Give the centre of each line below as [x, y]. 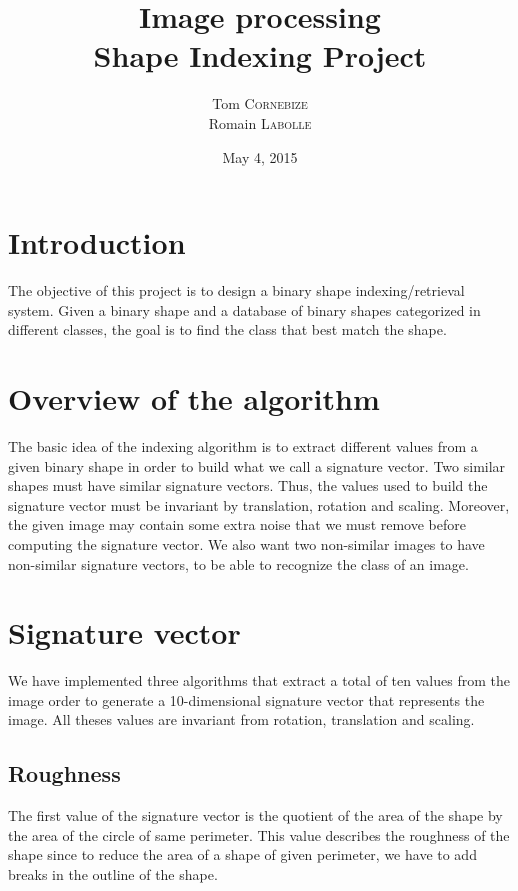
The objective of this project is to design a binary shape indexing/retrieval [236, 290]
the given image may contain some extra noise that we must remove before [237, 524]
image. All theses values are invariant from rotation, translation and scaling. [241, 719]
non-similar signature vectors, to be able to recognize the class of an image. [238, 563]
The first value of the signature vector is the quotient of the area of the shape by [255, 815]
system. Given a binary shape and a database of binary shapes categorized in [244, 309]
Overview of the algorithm [194, 398]
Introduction [97, 242]
